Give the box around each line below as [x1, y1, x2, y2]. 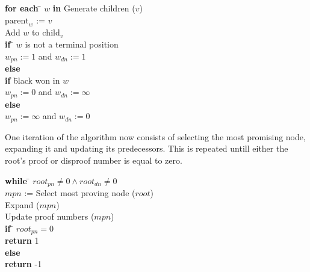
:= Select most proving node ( [24, 186, 135, 199]
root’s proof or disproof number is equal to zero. [5, 153, 182, 166]
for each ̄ [5, 2, 42, 14]
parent [5, 16, 29, 25]
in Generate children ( [52, 2, 135, 14]
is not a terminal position [25, 37, 119, 50]
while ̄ [5, 174, 30, 187]
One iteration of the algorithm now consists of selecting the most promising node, [5, 130, 306, 143]
